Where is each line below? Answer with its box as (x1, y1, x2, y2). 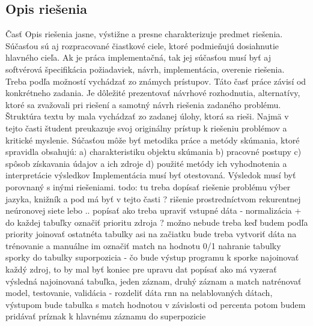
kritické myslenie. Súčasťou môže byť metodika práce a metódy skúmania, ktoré (5, 133, 300, 146)
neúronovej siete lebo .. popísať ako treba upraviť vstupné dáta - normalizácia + (5, 204, 302, 217)
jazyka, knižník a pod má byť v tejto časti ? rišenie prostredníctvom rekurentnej (5, 192, 301, 205)
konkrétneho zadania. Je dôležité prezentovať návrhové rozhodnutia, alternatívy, (5, 86, 300, 99)
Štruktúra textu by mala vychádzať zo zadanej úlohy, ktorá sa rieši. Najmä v (5, 110, 289, 122)
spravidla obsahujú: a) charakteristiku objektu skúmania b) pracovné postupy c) (5, 145, 302, 158)
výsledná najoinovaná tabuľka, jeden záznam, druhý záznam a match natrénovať (5, 274, 302, 287)
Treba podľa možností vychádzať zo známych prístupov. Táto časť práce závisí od (5, 74, 306, 87)
